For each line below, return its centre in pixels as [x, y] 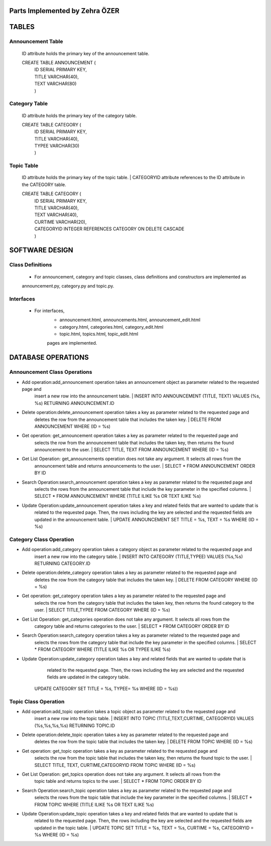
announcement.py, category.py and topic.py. [68, 286]
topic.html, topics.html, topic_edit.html [99, 334]
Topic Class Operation [37, 701]
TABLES [22, 27]
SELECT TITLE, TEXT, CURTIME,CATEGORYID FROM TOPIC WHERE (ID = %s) [115, 765]
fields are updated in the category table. [88, 677]
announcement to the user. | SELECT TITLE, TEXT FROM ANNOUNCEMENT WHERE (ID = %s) [131, 450]
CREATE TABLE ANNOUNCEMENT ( [59, 62]
